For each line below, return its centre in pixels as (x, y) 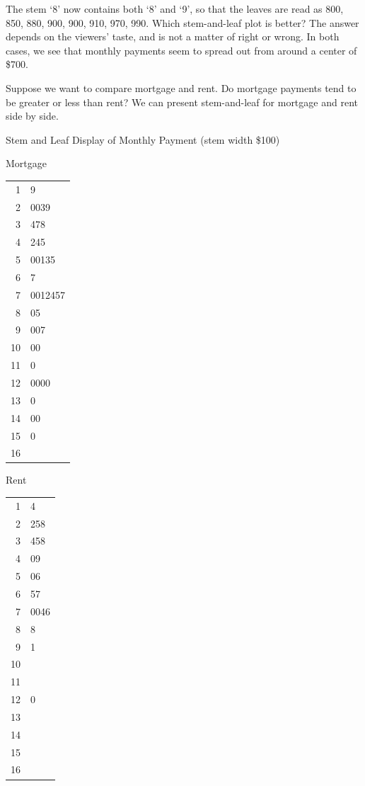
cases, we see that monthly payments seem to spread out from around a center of (181, 50)
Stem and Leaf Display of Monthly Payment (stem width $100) (143, 139)
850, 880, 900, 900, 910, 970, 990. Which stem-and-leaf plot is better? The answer (182, 22)
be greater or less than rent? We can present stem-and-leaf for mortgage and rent (182, 102)
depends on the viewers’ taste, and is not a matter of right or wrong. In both (173, 36)
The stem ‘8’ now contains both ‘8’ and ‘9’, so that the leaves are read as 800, (175, 8)
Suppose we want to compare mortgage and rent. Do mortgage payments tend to (181, 87)
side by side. (32, 116)
